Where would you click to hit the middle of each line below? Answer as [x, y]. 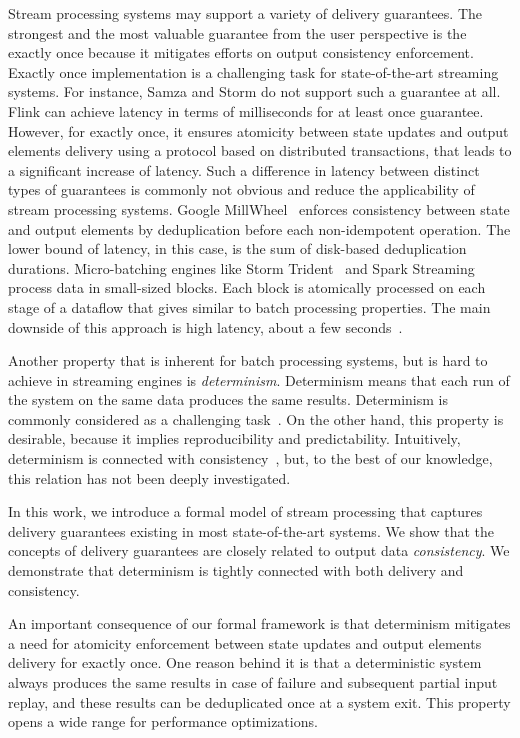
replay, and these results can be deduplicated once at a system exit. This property [259, 701]
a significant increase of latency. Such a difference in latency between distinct [244, 169]
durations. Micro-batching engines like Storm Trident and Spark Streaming [241, 267]
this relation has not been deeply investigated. [149, 477]
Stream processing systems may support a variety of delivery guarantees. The [245, 13]
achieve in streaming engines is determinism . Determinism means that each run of [259, 379]
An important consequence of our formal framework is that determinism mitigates [259, 623]
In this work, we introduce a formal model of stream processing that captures [245, 511]
